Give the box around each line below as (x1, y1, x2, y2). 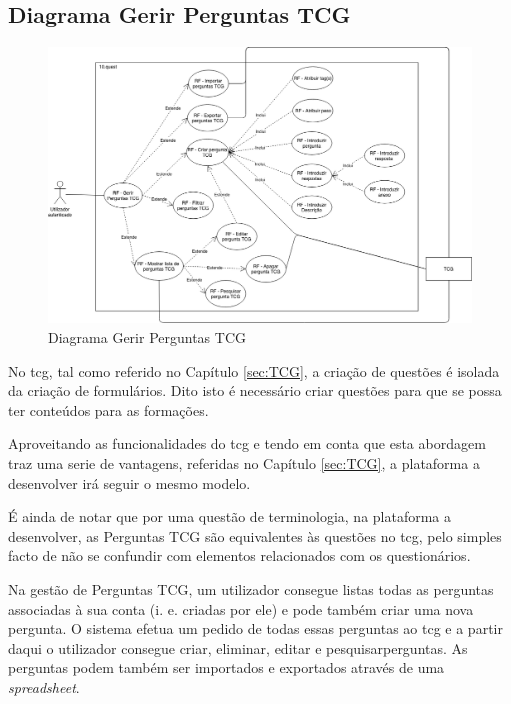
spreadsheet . (8, 676, 80, 697)
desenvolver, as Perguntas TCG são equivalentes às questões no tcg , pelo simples (8, 525, 502, 546)
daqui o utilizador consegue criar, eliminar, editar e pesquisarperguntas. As (8, 637, 468, 658)
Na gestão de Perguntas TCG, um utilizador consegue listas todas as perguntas (8, 578, 494, 599)
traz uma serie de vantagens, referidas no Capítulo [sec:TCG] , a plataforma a (8, 452, 480, 473)
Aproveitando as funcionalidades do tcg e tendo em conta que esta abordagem (8, 433, 486, 454)
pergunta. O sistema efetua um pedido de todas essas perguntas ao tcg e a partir (8, 618, 503, 639)
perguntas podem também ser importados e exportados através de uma (8, 657, 445, 678)
